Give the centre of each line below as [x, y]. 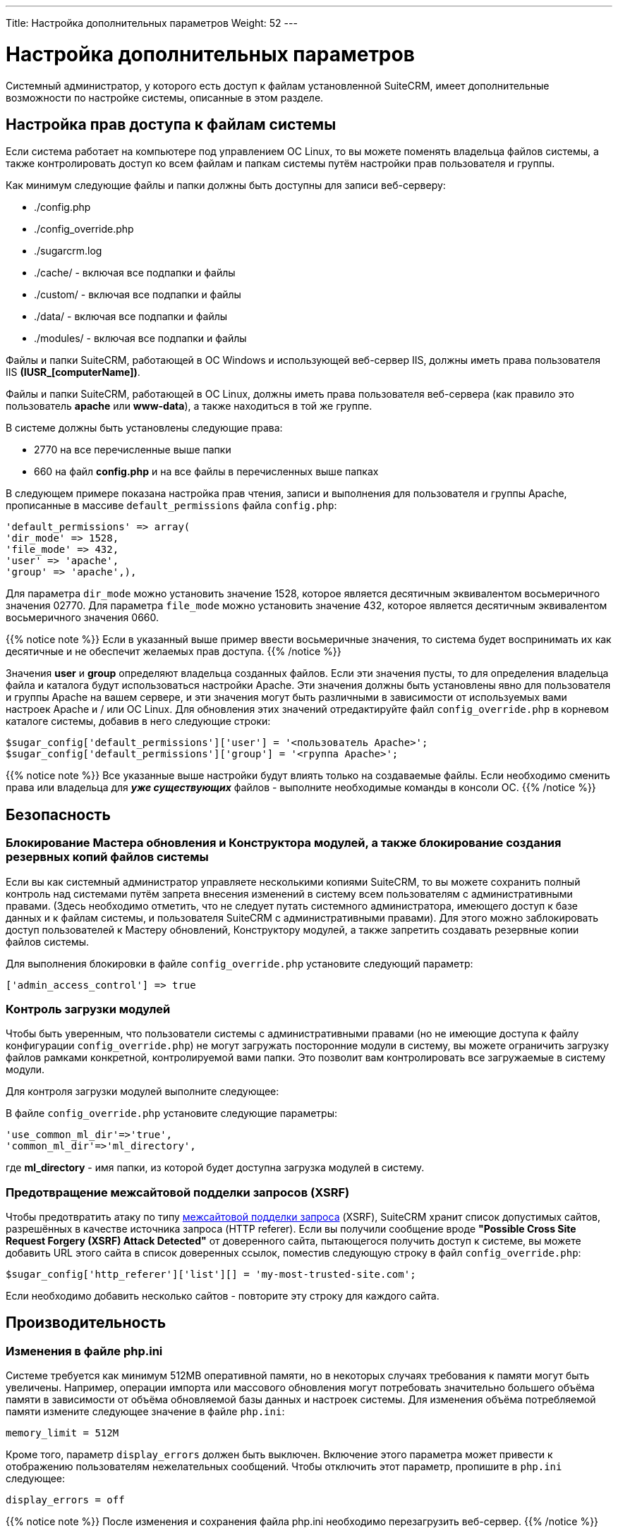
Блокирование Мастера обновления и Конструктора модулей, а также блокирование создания [284, 843]
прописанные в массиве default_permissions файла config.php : [171, 506]
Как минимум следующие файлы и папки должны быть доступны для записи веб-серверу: [226, 185]
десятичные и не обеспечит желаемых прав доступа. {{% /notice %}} [174, 652]
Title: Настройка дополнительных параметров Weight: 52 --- [152, 23]
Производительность [86, 1323]
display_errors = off [65, 1500]
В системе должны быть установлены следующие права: [144, 428]
